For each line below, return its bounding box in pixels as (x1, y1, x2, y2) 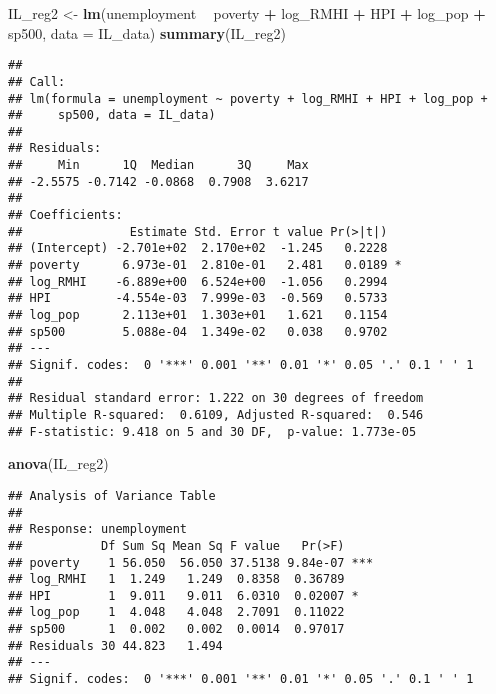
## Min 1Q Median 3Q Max (8, 158, 309, 173)
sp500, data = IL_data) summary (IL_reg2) (8, 22, 286, 43)
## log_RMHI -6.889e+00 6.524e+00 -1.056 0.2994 (8, 274, 388, 289)
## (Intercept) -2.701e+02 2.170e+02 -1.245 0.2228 (8, 241, 388, 256)
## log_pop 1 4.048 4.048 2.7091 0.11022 (8, 605, 345, 620)
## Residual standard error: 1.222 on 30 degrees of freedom (8, 391, 424, 406)
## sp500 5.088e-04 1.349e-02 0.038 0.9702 (8, 324, 388, 339)
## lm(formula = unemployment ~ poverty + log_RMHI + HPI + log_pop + (8, 91, 488, 106)
